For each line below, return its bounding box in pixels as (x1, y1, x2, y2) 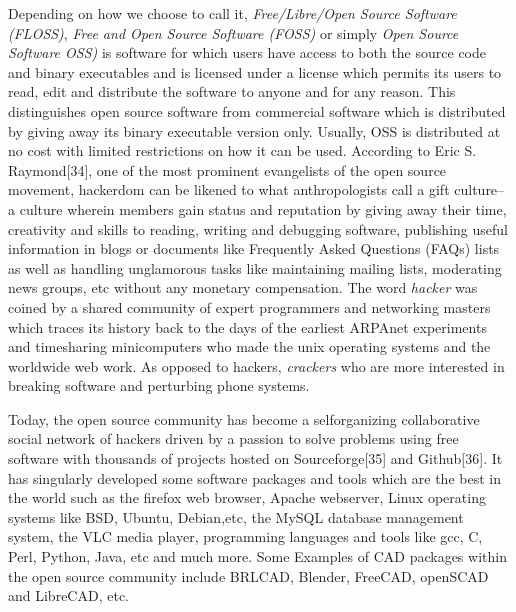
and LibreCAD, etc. (8, 585, 129, 606)
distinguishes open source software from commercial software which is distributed (8, 100, 506, 121)
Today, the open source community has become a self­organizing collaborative (8, 408, 480, 429)
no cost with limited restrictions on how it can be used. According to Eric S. (8, 140, 477, 161)
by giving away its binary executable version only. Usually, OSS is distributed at (8, 120, 501, 141)
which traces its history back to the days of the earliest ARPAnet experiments (8, 316, 487, 337)
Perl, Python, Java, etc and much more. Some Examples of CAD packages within (8, 546, 507, 567)
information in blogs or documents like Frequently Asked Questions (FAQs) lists (8, 238, 500, 259)
